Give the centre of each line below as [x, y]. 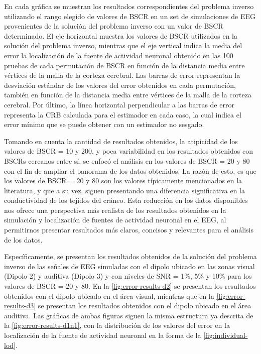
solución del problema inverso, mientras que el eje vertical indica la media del [123, 45]
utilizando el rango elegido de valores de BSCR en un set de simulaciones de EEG [130, 16]
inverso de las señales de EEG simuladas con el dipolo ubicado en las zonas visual [129, 266]
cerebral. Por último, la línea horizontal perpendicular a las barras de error [119, 104]
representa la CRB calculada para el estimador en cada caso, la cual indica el [123, 114]
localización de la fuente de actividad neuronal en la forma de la [103, 335]
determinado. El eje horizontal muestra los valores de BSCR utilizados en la [121, 35]
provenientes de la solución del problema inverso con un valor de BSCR [114, 26]
